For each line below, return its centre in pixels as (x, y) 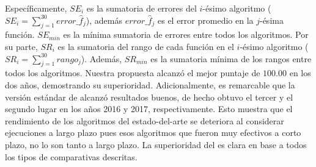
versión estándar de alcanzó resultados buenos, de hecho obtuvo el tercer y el (149, 97)
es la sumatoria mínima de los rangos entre (231, 58)
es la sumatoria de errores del (141, 8)
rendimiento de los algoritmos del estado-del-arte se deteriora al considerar (145, 120)
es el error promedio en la (205, 20)
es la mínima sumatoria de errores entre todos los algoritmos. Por (186, 34)
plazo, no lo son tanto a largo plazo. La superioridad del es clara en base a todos (156, 144)
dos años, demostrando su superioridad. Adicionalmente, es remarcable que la (150, 84)
